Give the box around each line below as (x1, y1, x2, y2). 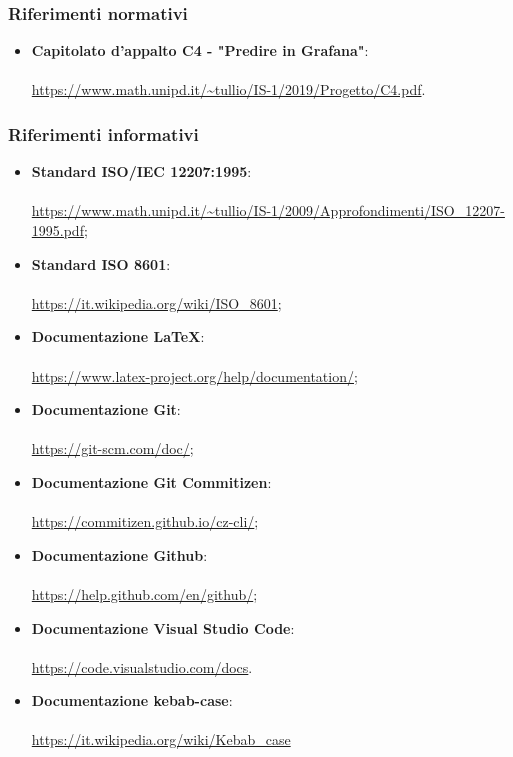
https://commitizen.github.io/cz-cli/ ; (31, 511, 259, 532)
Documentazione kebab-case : (31, 690, 233, 711)
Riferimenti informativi (8, 121, 199, 146)
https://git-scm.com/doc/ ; (31, 438, 194, 459)
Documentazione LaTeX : (31, 326, 205, 347)
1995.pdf (31, 220, 84, 240)
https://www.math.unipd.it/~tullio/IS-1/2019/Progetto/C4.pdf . (31, 79, 426, 100)
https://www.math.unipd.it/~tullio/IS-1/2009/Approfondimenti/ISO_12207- (31, 200, 505, 221)
